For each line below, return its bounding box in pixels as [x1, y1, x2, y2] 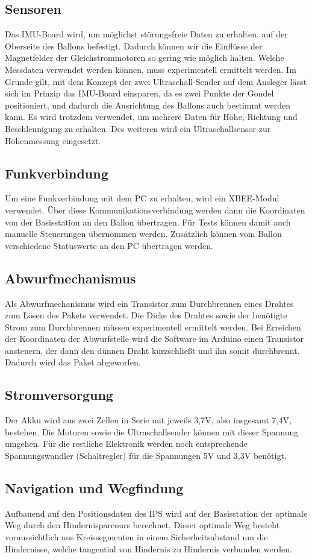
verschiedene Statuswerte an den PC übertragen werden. [5, 239, 213, 251]
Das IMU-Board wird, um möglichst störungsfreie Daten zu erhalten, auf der [5, 28, 288, 40]
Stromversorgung [5, 385, 113, 404]
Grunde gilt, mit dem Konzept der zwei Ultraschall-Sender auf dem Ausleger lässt [5, 75, 307, 87]
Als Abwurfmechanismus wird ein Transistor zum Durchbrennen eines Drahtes [5, 297, 294, 309]
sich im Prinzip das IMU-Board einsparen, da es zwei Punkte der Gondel [5, 87, 274, 99]
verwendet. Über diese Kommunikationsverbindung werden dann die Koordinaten [5, 203, 305, 216]
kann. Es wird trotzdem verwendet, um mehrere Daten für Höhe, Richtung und [5, 110, 298, 123]
